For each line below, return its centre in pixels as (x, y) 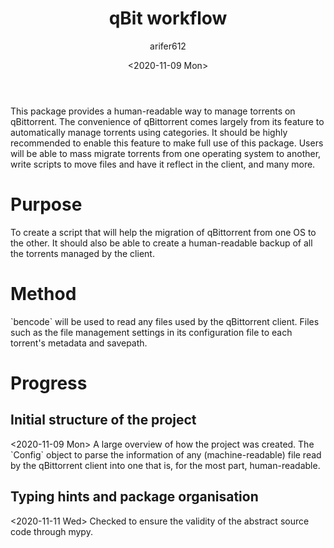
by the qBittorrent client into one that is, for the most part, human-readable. (165, 465)
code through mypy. (51, 531)
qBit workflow (168, 18)
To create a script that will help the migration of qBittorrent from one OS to (163, 232)
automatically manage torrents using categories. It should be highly (149, 132)
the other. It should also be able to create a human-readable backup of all (161, 243)
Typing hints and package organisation (134, 497)
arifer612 (168, 46)
